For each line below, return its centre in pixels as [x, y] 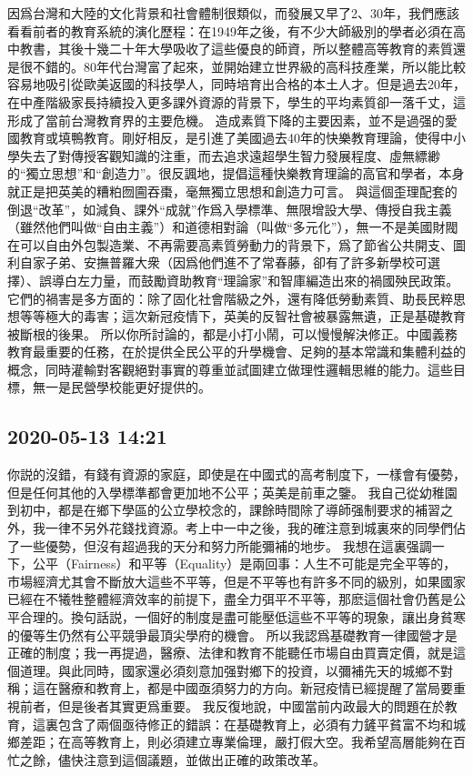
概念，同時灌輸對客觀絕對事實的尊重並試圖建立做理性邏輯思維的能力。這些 [230, 369]
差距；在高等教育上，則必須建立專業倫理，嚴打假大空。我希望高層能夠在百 [242, 742]
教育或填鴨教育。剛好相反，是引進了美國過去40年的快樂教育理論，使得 [230, 138]
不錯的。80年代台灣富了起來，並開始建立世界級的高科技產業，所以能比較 [249, 66]
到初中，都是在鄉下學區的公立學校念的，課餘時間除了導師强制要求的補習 [224, 510]
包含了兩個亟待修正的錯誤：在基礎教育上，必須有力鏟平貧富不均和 [255, 724]
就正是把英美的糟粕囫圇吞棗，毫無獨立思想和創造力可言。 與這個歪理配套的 [232, 191]
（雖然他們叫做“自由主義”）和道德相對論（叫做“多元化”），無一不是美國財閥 [233, 227]
